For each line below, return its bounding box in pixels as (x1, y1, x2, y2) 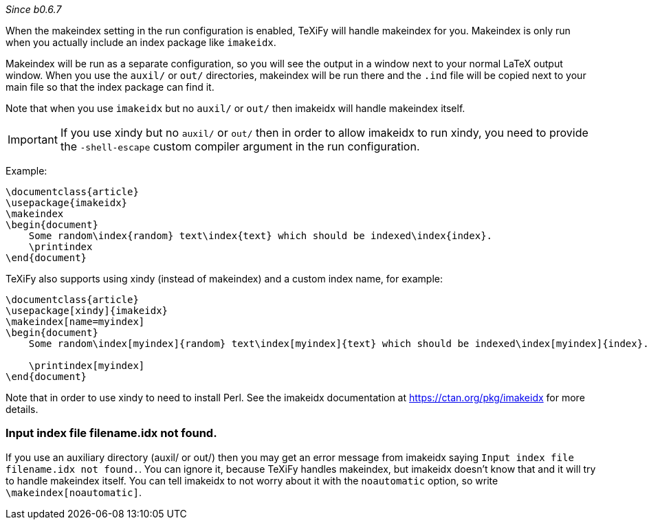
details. (5, 403, 38, 415)
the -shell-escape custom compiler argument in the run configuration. (60, 139, 420, 153)
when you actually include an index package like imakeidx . (5, 36, 276, 48)
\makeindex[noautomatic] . (5, 486, 142, 498)
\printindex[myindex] (28, 360, 145, 371)
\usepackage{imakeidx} (5, 197, 128, 208)
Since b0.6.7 (5, 3, 62, 15)
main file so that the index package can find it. (5, 81, 214, 93)
